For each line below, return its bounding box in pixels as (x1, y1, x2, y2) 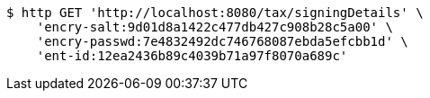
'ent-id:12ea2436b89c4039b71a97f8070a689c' (36, 49, 348, 63)
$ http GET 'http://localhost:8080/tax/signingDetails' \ (6, 5, 424, 20)
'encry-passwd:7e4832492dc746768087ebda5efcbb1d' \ (36, 34, 408, 49)
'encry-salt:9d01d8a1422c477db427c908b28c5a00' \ (36, 20, 393, 34)
